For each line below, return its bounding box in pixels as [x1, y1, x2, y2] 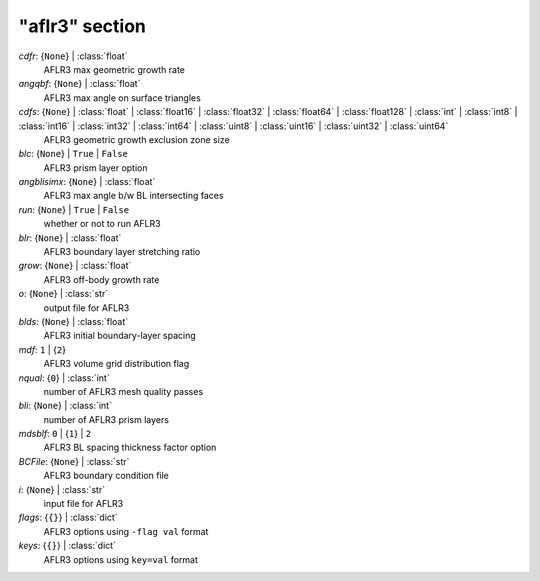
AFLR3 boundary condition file [43, 470, 170, 482]
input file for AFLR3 [43, 498, 124, 510]
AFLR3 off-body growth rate [43, 273, 160, 285]
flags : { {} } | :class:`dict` [18, 511, 119, 524]
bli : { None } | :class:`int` [18, 400, 112, 412]
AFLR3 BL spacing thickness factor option [43, 441, 217, 454]
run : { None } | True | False [18, 203, 130, 215]
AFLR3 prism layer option [43, 161, 149, 174]
